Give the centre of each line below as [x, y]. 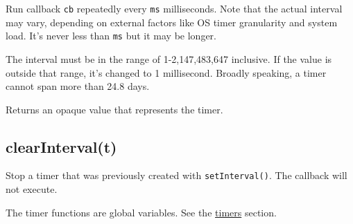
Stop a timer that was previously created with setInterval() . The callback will [176, 175]
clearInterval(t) [61, 146]
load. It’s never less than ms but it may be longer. [111, 36]
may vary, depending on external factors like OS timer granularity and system [172, 22]
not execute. [32, 189]
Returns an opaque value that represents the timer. [114, 109]
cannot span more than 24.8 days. [78, 86]
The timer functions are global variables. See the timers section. [141, 212]
